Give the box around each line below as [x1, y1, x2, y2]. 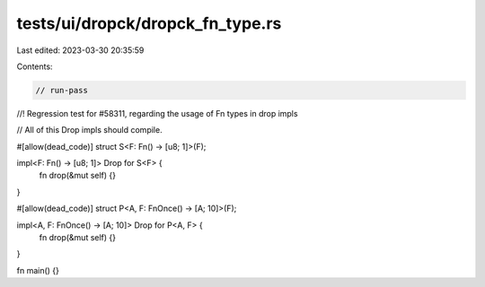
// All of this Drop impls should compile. [16, 125, 163, 135]
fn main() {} [16, 265, 60, 275]
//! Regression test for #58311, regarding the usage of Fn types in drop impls [16, 108, 298, 118]
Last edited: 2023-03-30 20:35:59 [16, 45, 145, 56]
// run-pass [35, 85, 89, 95]
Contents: [16, 61, 53, 72]
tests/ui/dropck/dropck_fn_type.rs [16, 13, 282, 33]
